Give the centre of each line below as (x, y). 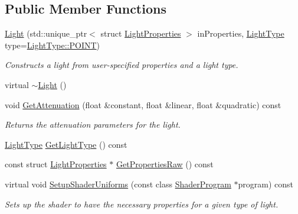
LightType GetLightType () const (66, 144)
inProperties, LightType (241, 33)
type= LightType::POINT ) (53, 45)
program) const (266, 184)
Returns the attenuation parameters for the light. (93, 124)
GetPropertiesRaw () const (165, 164)
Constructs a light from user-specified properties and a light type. (122, 65)
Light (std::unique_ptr (46, 33)
